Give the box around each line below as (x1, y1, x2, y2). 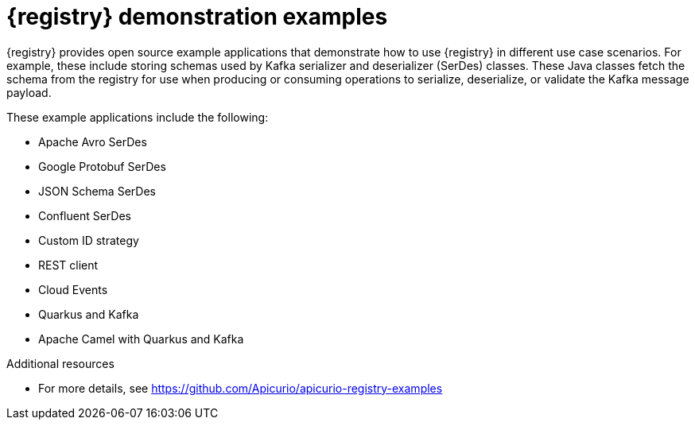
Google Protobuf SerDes (38, 159, 166, 173)
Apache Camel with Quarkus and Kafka (38, 331, 244, 346)
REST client (38, 258, 99, 272)
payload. (6, 85, 52, 99)
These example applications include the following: (6, 110, 269, 124)
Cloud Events (38, 282, 108, 296)
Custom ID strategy (38, 233, 139, 247)
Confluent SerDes (38, 208, 131, 223)
